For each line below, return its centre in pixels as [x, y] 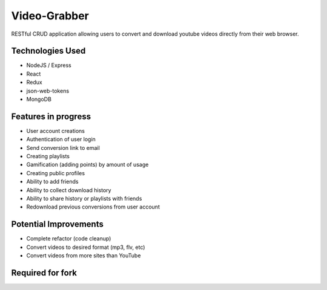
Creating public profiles [55, 173]
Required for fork [44, 273]
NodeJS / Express [49, 65]
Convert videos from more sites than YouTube [84, 256]
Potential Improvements [58, 224]
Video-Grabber [50, 16]
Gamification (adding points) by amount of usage [88, 165]
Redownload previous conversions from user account [93, 207]
